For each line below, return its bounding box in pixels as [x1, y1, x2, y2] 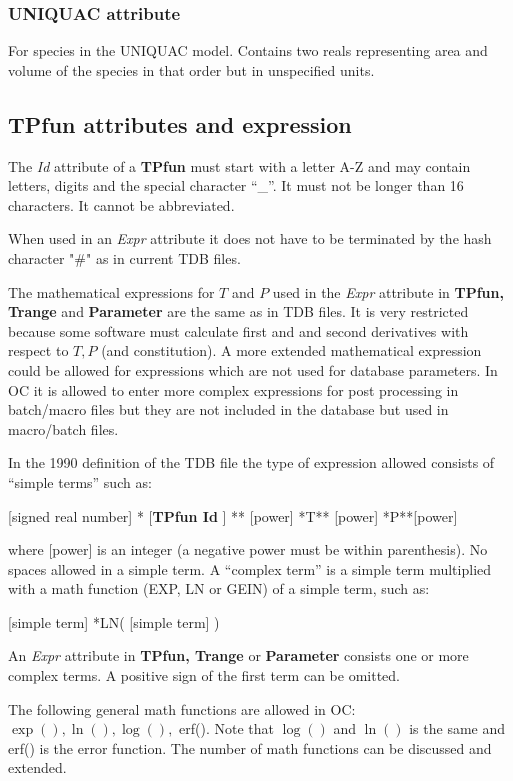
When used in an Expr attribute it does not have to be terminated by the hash [8, 228, 492, 249]
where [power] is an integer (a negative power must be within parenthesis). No [8, 539, 488, 560]
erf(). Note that [179, 718, 274, 739]
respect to [8, 340, 69, 361]
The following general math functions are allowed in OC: [8, 698, 356, 719]
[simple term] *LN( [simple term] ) [8, 611, 220, 632]
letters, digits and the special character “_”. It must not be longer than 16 [8, 175, 464, 196]
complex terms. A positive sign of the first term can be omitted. [8, 665, 400, 686]
